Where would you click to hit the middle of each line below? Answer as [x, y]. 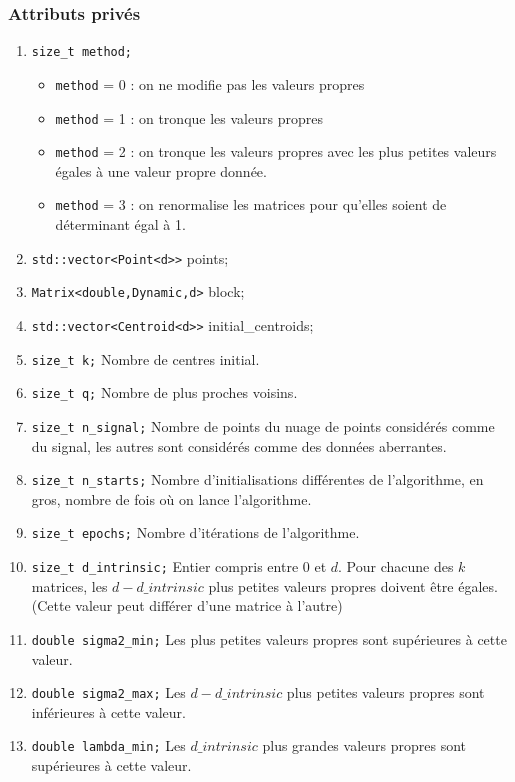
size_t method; [82, 52]
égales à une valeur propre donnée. [161, 170]
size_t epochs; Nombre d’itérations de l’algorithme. [195, 532]
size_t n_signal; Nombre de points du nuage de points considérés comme [263, 425]
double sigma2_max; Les [108, 692]
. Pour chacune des [396, 566]
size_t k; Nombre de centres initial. [145, 358]
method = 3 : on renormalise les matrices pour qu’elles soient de [251, 204]
